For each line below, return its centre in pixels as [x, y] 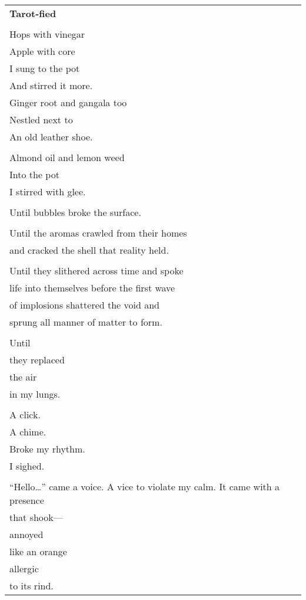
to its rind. [31, 586]
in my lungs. [35, 394]
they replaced [37, 360]
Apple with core [42, 51]
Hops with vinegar [47, 34]
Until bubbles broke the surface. [75, 212]
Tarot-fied [33, 13]
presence [27, 500]
